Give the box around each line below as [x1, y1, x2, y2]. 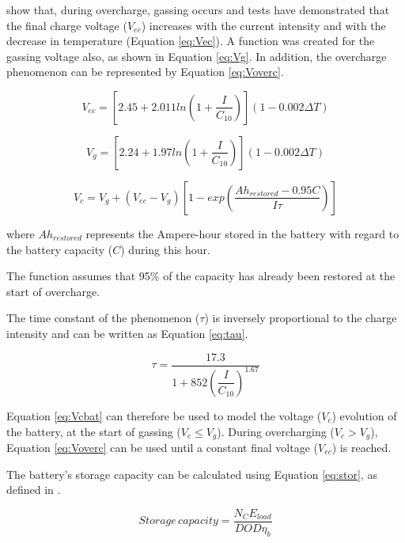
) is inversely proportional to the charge [204, 309, 397, 326]
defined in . [6, 481, 61, 498]
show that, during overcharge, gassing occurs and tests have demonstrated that [6, 2, 390, 17]
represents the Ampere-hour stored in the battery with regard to [85, 225, 399, 241]
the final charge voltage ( [6, 17, 127, 33]
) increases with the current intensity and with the [141, 17, 386, 33]
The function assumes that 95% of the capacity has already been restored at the [6, 268, 396, 284]
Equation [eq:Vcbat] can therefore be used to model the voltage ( [6, 407, 322, 423]
